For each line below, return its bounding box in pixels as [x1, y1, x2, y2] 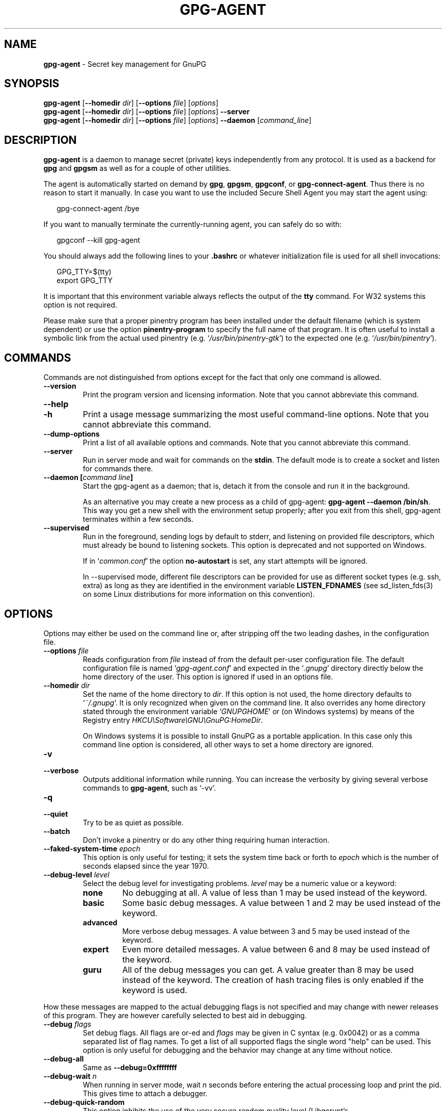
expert [82, 944, 109, 954]
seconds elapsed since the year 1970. [82, 861, 209, 870]
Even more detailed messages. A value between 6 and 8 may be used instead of [122, 944, 430, 954]
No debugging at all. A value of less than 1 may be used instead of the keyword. [122, 887, 427, 898]
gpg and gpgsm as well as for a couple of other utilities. [43, 164, 231, 173]
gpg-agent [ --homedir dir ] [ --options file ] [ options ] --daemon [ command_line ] [43, 116, 312, 125]
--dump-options [43, 430, 100, 439]
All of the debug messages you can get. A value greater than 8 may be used [122, 964, 414, 975]
